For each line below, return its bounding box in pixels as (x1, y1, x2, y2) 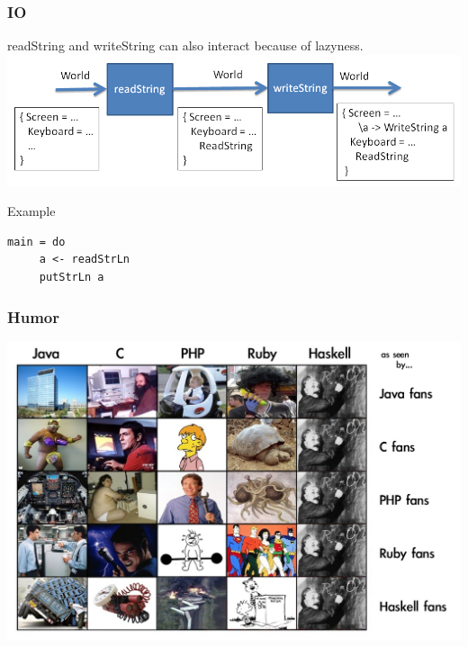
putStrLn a (39, 271, 104, 284)
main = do (7, 235, 66, 248)
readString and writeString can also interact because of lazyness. (7, 36, 364, 55)
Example (7, 202, 56, 220)
